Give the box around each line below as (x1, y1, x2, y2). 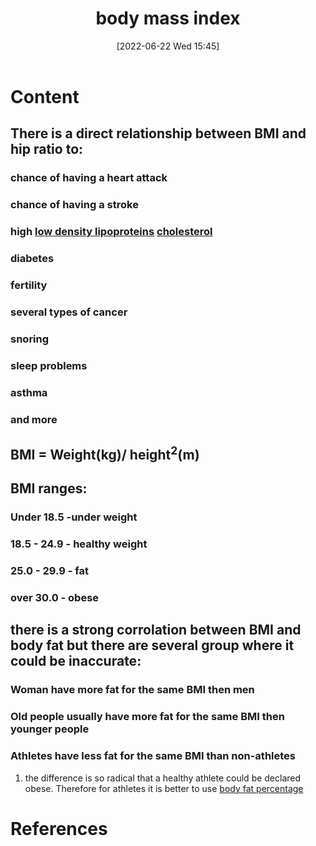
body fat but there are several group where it (10, 637, 295, 654)
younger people (10, 722, 90, 736)
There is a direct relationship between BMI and (10, 125, 307, 142)
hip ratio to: (10, 141, 84, 158)
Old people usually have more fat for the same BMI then (10, 710, 285, 724)
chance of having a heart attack (10, 171, 168, 185)
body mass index (95, 7, 241, 30)
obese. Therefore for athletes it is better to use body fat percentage (24, 782, 304, 794)
